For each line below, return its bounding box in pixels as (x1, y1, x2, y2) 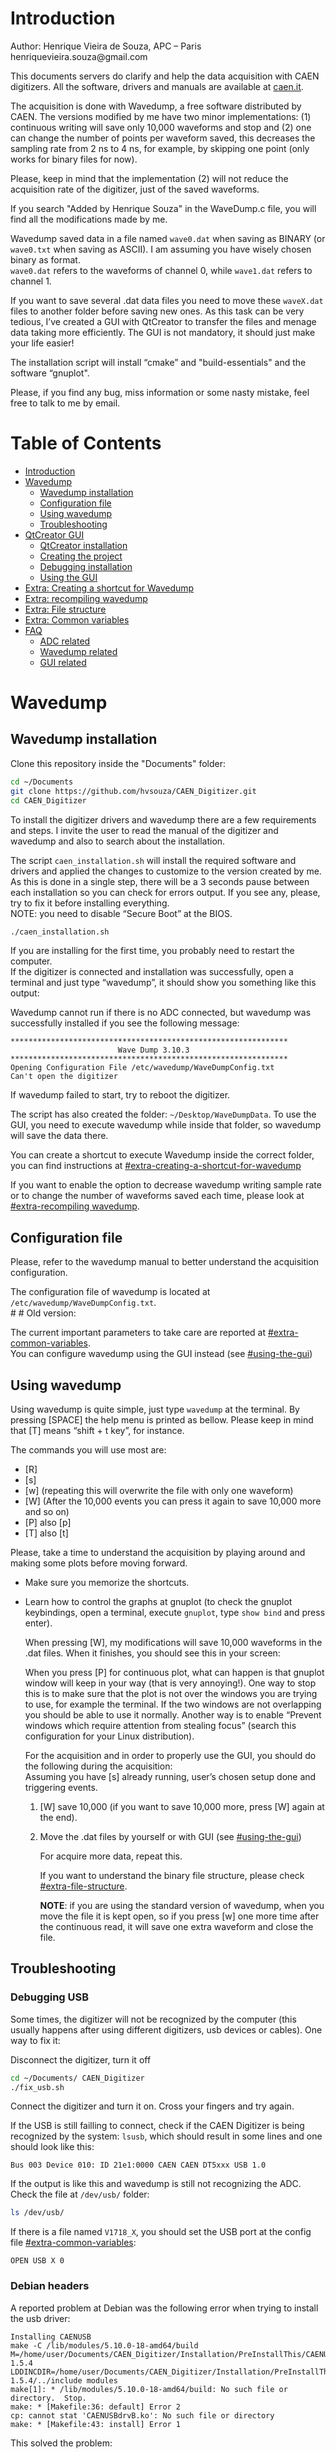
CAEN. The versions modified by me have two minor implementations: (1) (10, 110, 312, 122)
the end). (39, 1812, 78, 1823)
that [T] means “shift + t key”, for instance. (10, 1425, 185, 1436)
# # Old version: (10, 1307, 77, 1319)
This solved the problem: (10, 2437, 113, 2449)
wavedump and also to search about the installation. (10, 835, 226, 847)
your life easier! (10, 337, 75, 349)
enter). (24, 1617, 53, 1629)
